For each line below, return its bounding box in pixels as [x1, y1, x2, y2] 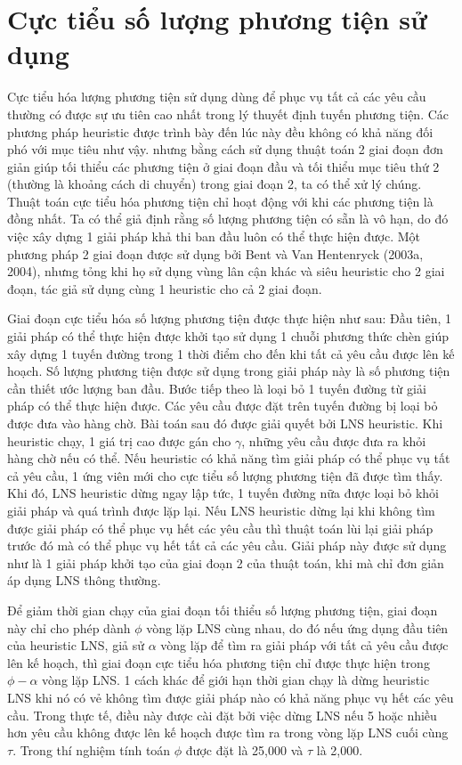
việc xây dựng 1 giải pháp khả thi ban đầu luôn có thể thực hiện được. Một [7, 227, 421, 246]
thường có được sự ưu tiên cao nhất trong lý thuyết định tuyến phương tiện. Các [7, 104, 450, 123]
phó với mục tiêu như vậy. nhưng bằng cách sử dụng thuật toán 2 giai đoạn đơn [7, 140, 443, 159]
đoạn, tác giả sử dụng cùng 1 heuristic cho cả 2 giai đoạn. [7, 279, 322, 297]
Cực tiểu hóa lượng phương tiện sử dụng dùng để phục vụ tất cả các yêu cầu [7, 87, 426, 106]
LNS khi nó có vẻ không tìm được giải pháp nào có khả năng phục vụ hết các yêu [7, 688, 454, 706]
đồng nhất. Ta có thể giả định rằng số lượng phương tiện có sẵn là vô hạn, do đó [7, 209, 449, 228]
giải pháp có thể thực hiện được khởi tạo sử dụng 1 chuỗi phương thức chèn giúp [7, 327, 449, 346]
